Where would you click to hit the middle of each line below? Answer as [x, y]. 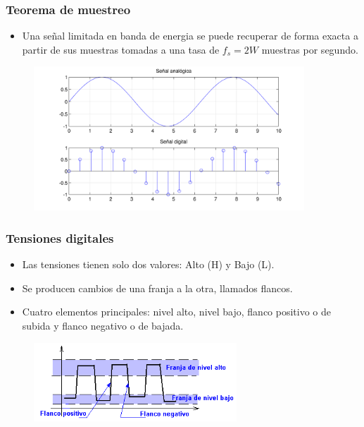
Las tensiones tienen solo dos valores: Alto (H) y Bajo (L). [148, 264]
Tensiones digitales [60, 237]
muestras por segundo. [310, 49]
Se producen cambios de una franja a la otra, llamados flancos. [157, 288]
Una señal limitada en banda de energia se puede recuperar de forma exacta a [190, 36]
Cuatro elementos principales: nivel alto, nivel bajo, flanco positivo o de [177, 312]
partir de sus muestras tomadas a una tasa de [121, 49]
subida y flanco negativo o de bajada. [103, 325]
